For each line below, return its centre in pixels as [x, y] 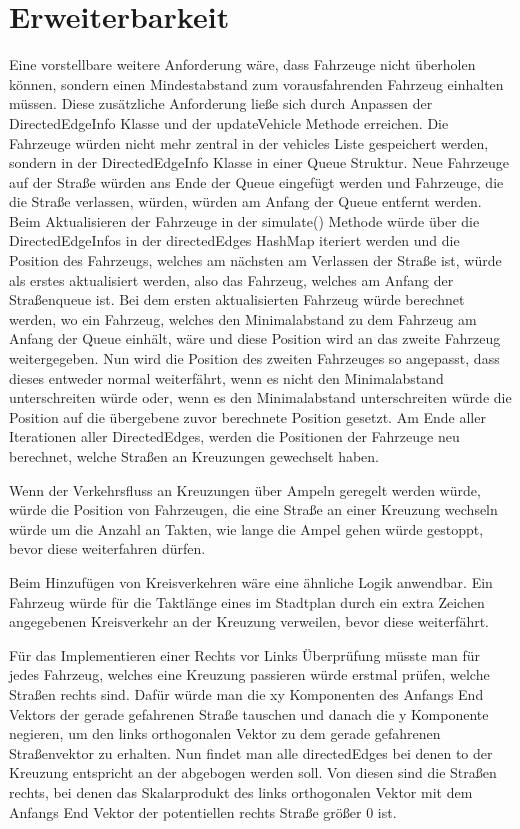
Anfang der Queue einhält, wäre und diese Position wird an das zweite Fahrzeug [255, 338]
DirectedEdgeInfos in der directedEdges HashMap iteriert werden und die [234, 240]
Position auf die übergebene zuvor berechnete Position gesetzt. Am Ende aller [247, 416]
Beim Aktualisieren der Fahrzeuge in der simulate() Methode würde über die [244, 220]
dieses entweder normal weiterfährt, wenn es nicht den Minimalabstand [226, 377]
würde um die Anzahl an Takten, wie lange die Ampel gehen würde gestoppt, [246, 528]
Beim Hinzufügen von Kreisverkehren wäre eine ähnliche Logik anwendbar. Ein [251, 581]
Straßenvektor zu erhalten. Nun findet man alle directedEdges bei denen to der [251, 752]
